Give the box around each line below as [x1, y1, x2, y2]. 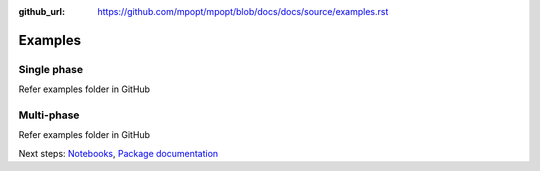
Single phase [18, 62, 84, 76]
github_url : [18, 6, 65, 17]
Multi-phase [18, 108, 80, 122]
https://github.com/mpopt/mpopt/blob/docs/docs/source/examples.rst [97, 6, 389, 17]
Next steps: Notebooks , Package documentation [18, 147, 219, 159]
